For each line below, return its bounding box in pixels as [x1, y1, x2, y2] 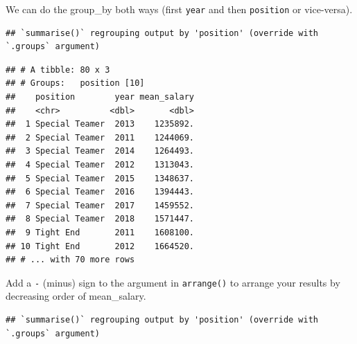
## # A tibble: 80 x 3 [6, 64, 110, 75]
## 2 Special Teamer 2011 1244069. [6, 132, 195, 143]
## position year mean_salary [6, 92, 195, 102]
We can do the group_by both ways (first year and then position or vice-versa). [6, 2, 353, 16]
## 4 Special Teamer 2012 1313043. [6, 160, 195, 170]
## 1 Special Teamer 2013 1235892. [6, 119, 195, 129]
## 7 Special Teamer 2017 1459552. [6, 200, 195, 210]
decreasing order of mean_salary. [6, 289, 146, 303]
